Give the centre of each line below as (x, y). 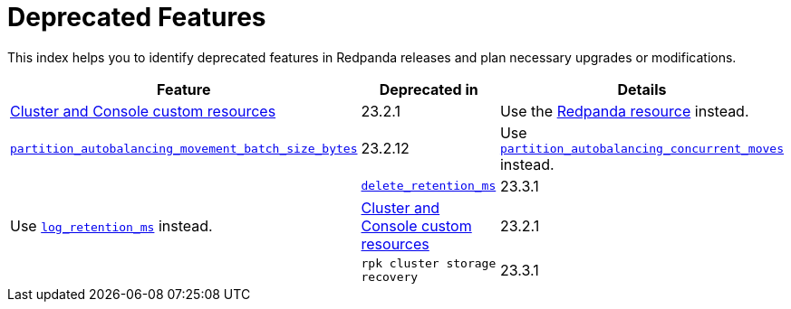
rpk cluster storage (429, 263)
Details (642, 89)
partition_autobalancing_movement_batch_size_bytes (184, 148)
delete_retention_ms (429, 186)
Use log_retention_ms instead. (111, 225)
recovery (390, 276)
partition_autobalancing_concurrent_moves (641, 148)
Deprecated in (429, 89)
